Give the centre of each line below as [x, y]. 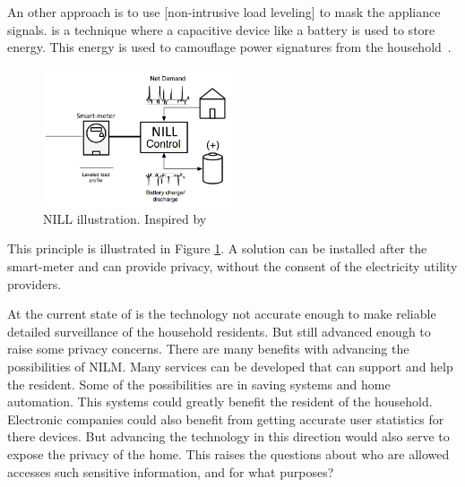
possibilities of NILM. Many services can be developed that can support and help [230, 366]
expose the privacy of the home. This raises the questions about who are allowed [228, 453]
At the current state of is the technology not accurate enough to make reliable [222, 314]
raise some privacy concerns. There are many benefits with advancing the [208, 349]
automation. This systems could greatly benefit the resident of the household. [220, 402]
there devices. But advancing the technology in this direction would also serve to [228, 436]
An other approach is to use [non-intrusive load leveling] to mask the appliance [224, 12]
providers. [34, 283]
